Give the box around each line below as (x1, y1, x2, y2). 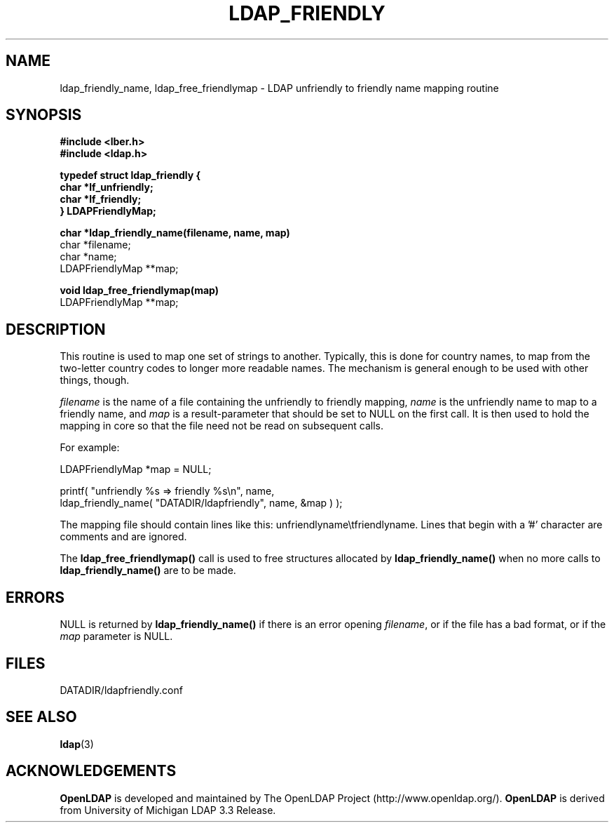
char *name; (60, 251, 117, 263)
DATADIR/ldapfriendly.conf (60, 683, 183, 696)
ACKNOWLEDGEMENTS (6, 762, 177, 780)
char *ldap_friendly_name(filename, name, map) (60, 227, 290, 239)
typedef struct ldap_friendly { (60, 169, 201, 182)
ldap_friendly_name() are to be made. (60, 564, 236, 577)
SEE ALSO (6, 708, 77, 726)
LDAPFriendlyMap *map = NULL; (60, 463, 212, 476)
